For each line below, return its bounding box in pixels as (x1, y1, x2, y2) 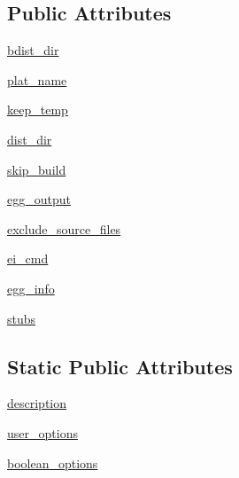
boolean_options (7, 453, 98, 472)
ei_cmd (7, 249, 49, 268)
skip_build (7, 160, 66, 178)
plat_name (7, 70, 67, 89)
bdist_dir (7, 41, 59, 59)
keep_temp (7, 100, 68, 119)
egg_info (7, 278, 55, 297)
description (7, 394, 67, 412)
